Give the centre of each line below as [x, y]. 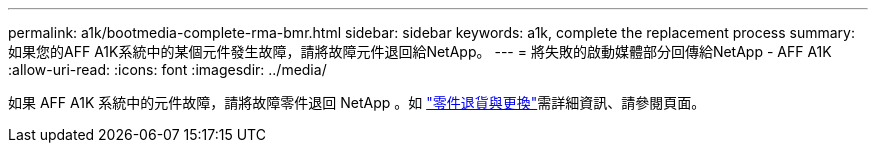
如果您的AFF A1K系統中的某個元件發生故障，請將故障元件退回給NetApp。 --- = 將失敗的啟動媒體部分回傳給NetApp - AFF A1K [420, 51]
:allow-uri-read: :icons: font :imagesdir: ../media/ [167, 69]
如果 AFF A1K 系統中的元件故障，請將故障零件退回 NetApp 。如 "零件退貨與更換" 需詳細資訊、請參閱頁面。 [357, 102]
